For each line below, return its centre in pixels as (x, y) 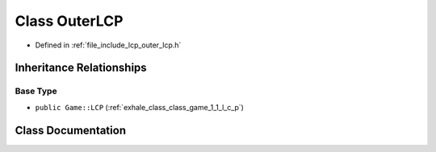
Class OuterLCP (69, 21)
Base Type (36, 91)
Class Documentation (71, 130)
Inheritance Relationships (81, 68)
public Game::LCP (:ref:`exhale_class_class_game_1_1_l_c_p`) (139, 107)
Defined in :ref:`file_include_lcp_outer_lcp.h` (108, 45)
